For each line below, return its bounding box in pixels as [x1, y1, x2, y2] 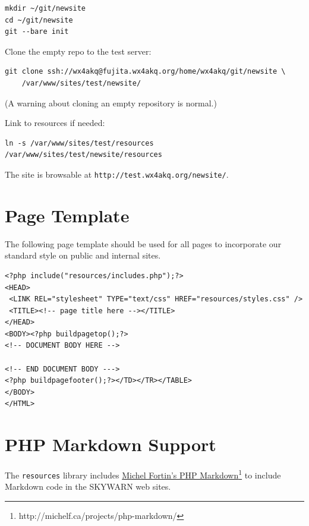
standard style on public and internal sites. [5, 249, 161, 262]
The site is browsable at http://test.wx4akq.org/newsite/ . [5, 168, 229, 180]
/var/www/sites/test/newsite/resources [5, 150, 162, 159]
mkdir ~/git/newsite [5, 4, 86, 12]
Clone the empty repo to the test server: [5, 45, 152, 57]
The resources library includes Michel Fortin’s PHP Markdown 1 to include [5, 467, 281, 481]
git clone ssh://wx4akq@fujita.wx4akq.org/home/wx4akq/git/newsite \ [5, 67, 286, 76]
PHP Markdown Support [5, 432, 216, 456]
